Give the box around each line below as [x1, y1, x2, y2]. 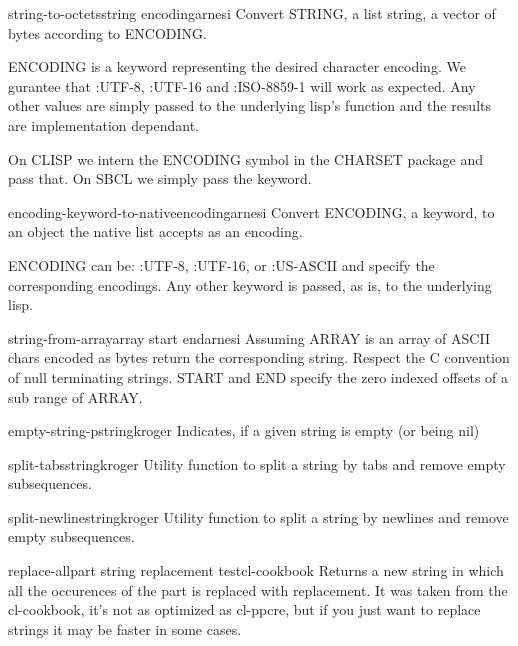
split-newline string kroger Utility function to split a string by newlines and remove [8, 506, 509, 527]
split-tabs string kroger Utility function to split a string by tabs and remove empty [8, 453, 506, 474]
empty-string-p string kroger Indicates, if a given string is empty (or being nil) [8, 420, 480, 441]
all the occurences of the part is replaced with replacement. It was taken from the [8, 579, 508, 600]
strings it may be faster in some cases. [8, 618, 242, 639]
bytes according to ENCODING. [8, 22, 207, 43]
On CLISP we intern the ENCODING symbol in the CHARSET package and [8, 148, 484, 169]
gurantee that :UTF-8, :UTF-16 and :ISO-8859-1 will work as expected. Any [8, 75, 476, 96]
